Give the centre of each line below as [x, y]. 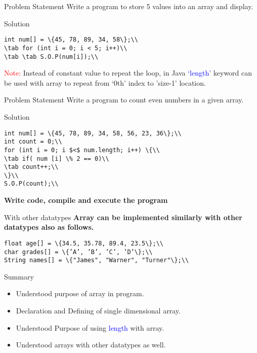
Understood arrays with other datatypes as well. [91, 345]
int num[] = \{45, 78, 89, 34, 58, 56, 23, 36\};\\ [93, 133]
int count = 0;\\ [33, 142]
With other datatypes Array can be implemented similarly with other [123, 217]
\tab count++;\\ [31, 167]
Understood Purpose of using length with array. [90, 327]
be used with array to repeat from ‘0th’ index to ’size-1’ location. [105, 82]
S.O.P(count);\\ [31, 184]
